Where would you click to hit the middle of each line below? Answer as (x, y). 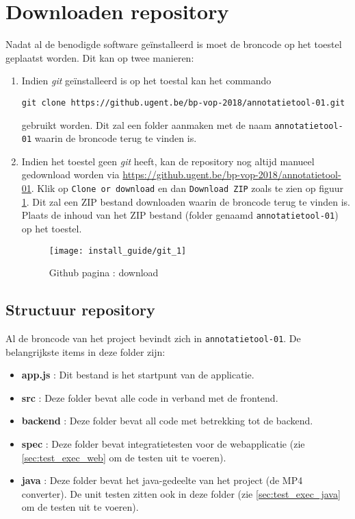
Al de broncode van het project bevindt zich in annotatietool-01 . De (153, 338)
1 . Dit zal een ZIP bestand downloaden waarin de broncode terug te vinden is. (186, 201)
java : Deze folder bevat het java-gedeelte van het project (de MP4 (162, 480)
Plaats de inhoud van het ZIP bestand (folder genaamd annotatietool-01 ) (180, 215)
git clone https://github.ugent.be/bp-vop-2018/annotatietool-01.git (183, 102)
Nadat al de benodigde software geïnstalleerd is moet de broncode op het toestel (174, 44)
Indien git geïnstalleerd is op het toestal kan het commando (146, 81)
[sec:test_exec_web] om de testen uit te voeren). (124, 457)
